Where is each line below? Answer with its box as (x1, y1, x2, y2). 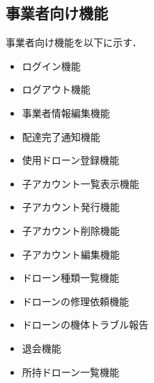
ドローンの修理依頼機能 (22, 293, 130, 308)
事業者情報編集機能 (22, 105, 110, 120)
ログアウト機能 (22, 82, 91, 97)
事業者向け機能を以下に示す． (6, 35, 142, 50)
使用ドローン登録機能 (22, 153, 120, 167)
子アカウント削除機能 (22, 223, 120, 237)
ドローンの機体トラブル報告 (22, 317, 149, 332)
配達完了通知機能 (22, 129, 100, 144)
